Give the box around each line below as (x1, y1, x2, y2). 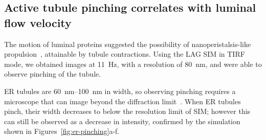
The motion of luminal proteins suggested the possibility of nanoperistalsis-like (4, 38, 251, 49)
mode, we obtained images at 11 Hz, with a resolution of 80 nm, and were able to (4, 58, 262, 69)
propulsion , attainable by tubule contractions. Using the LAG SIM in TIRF (4, 49, 245, 59)
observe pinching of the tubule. (4, 68, 101, 79)
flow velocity (4, 14, 72, 30)
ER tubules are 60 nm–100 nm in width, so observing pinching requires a (4, 85, 236, 96)
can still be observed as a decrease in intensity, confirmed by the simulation (4, 115, 240, 126)
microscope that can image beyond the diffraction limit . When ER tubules (4, 96, 241, 106)
